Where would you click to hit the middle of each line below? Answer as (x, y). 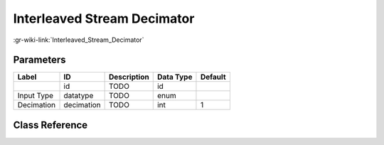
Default (213, 77)
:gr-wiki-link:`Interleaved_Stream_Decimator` (79, 40)
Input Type (35, 96)
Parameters (39, 60)
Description (129, 77)
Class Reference (50, 125)
